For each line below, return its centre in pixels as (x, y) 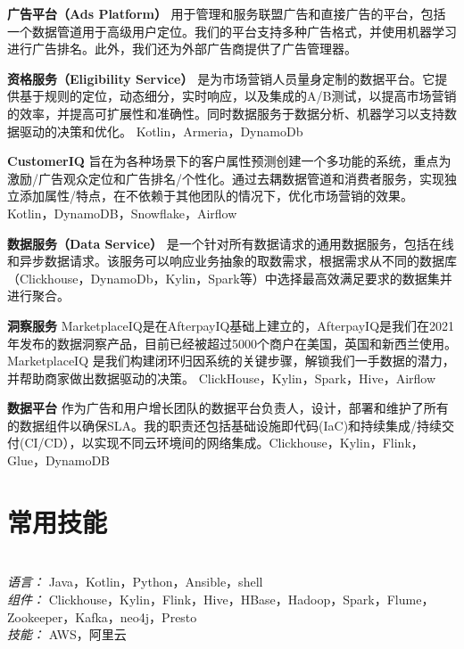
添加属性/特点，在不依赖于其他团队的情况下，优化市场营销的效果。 (216, 196)
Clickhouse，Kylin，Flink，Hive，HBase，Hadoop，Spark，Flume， (241, 599)
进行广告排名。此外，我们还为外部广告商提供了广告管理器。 (182, 49)
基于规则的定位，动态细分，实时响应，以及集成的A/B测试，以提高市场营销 (238, 96)
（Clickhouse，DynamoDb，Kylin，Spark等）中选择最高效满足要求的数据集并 (230, 278)
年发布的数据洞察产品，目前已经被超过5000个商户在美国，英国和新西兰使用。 (232, 343)
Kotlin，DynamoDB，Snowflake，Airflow (122, 213)
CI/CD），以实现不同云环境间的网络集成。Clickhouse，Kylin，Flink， (224, 443)
